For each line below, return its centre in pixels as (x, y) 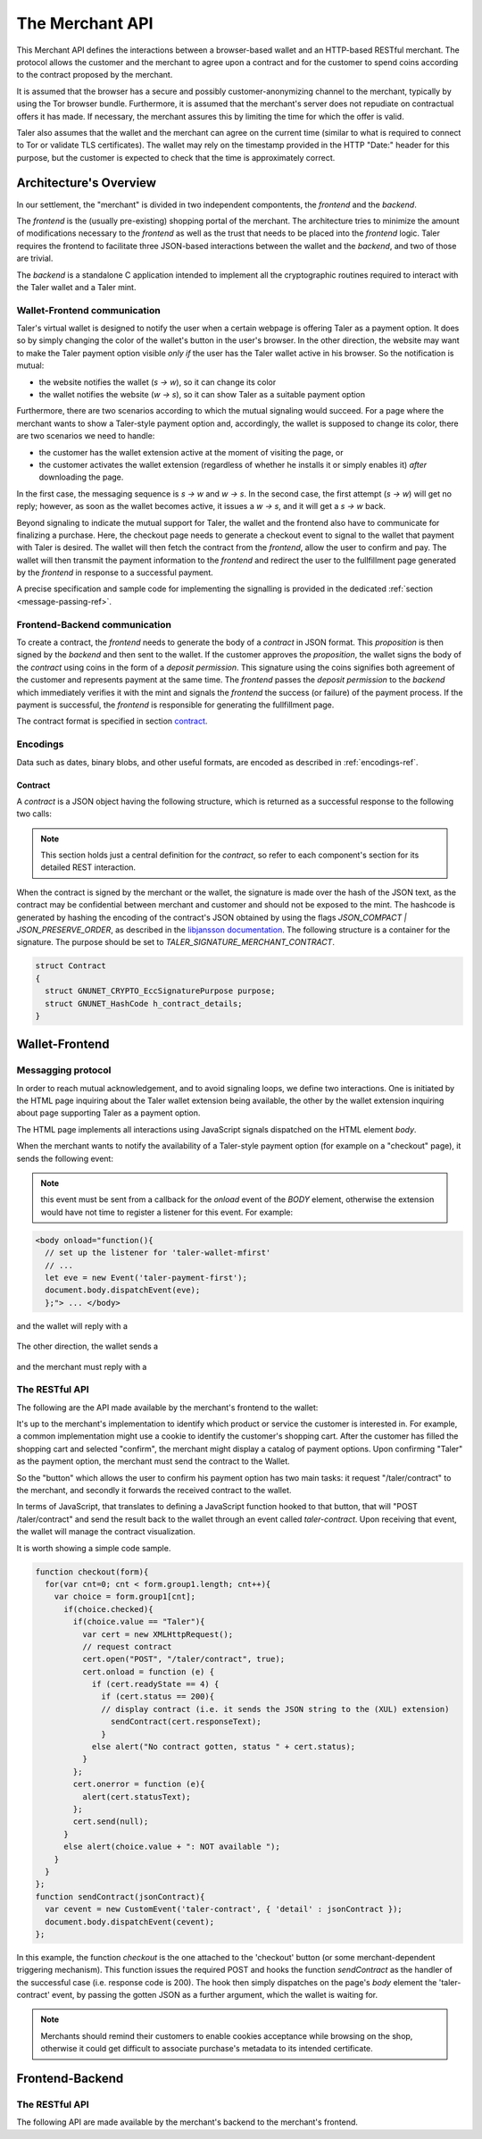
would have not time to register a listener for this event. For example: (167, 1212)
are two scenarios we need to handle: (86, 436)
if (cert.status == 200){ (158, 1696)
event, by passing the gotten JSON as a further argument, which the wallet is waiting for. (215, 1995)
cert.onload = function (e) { (148, 1671)
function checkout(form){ (92, 1571)
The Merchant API (85, 23)
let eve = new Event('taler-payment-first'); (146, 1278)
